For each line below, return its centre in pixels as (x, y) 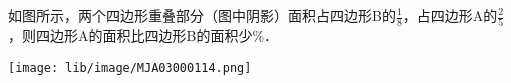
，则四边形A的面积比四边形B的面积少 (130, 35)
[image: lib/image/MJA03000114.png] (130, 67)
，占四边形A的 (450, 15)
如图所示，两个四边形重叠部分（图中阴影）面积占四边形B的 (202, 15)
